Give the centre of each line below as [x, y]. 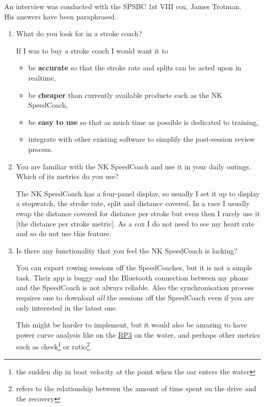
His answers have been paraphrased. [60, 16]
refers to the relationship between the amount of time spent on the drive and [136, 388]
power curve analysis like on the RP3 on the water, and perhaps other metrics [138, 334]
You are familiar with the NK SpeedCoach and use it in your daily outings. [134, 166]
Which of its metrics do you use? [67, 176]
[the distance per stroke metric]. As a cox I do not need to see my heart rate [135, 223]
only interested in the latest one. [67, 307]
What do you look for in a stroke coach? [79, 33]
